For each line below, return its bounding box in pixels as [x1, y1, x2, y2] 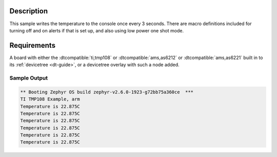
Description [9, 7, 48, 15]
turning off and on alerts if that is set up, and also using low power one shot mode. [9, 27, 184, 33]
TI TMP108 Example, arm [20, 96, 81, 102]
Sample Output [9, 74, 48, 82]
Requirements [9, 41, 56, 50]
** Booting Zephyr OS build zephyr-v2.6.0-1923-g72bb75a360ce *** [20, 89, 194, 95]
